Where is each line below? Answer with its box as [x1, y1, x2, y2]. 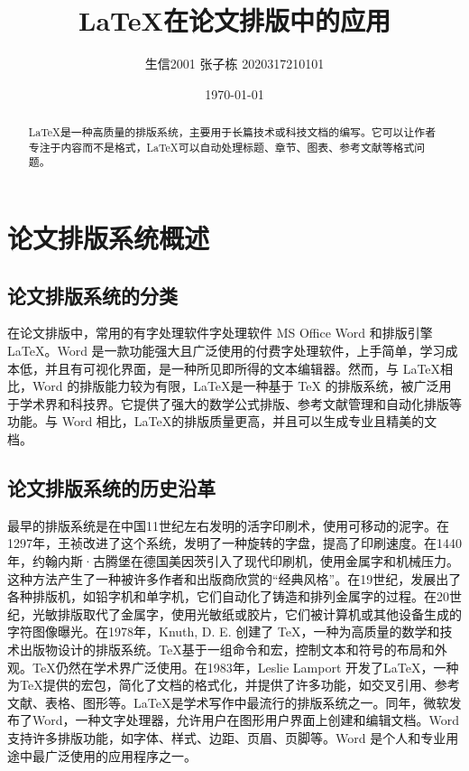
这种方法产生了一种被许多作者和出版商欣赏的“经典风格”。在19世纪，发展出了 [7, 569, 462, 588]
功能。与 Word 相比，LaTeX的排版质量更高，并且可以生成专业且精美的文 [7, 412, 437, 431]
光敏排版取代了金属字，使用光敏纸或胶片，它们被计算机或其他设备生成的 [32, 604, 462, 623]
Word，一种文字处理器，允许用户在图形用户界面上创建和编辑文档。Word [32, 711, 460, 729]
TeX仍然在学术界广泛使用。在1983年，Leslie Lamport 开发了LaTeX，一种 [32, 657, 459, 676]
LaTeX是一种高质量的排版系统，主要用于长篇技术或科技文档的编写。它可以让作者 [28, 125, 437, 140]
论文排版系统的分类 [7, 281, 178, 309]
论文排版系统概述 [7, 219, 210, 256]
